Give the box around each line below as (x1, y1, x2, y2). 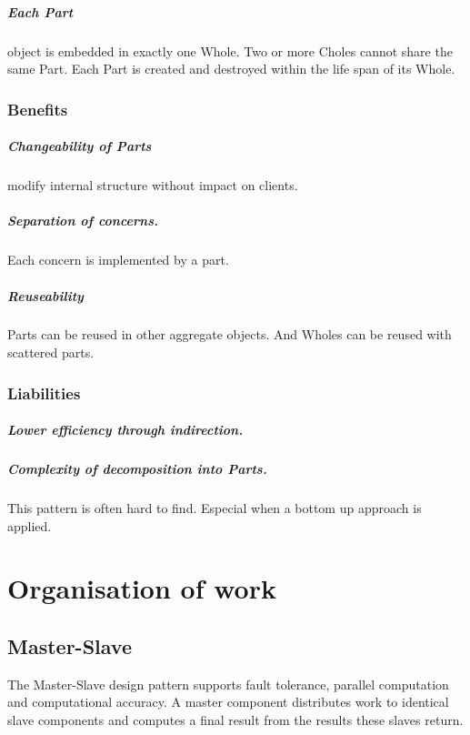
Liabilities (7, 381, 81, 404)
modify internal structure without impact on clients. (7, 176, 298, 195)
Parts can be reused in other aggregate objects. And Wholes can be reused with (7, 325, 452, 344)
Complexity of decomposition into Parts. (7, 459, 267, 478)
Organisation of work (7, 569, 276, 607)
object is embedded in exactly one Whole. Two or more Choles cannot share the (7, 41, 453, 60)
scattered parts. (7, 343, 95, 362)
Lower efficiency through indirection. (7, 420, 244, 439)
